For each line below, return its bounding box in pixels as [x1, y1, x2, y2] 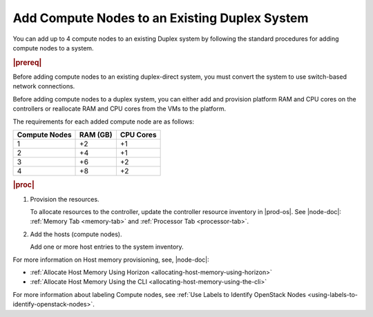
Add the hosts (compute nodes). [30, 230, 122, 238]
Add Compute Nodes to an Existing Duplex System [12, 10, 309, 26]
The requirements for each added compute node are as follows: [12, 117, 195, 126]
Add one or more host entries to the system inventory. [30, 242, 184, 251]
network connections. [12, 82, 75, 90]
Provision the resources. [30, 195, 99, 203]
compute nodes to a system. [12, 44, 94, 52]
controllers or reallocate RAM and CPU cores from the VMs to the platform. [12, 104, 227, 113]
